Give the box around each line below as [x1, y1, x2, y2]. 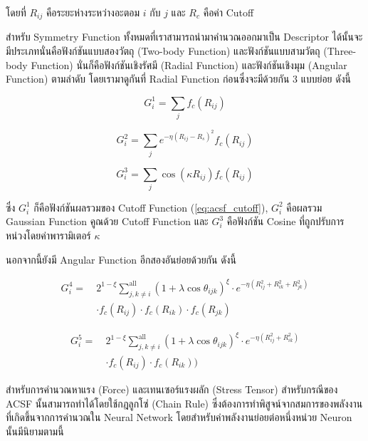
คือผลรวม [286, 199, 322, 214]
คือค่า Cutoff [203, 5, 254, 19]
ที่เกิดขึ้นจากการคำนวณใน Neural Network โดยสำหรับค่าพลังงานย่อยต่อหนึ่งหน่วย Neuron [6, 410, 352, 425]
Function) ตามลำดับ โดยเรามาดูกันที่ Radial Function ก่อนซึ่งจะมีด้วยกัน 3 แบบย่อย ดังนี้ [6, 71, 351, 86]
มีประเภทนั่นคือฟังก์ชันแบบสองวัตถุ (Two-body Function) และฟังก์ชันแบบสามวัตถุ [6, 43, 320, 58]
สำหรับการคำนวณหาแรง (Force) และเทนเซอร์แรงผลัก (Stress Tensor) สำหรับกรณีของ [6, 381, 338, 396]
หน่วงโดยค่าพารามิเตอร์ [6, 228, 91, 243]
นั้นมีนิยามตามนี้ [6, 423, 64, 438]
